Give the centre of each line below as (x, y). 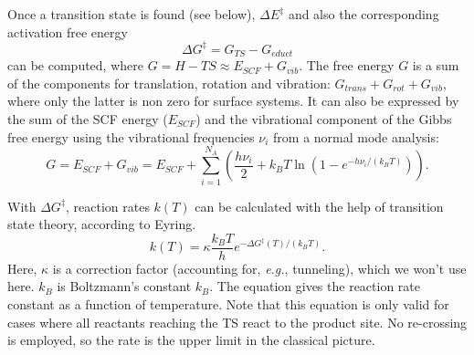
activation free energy (68, 31)
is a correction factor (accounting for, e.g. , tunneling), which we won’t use (259, 268)
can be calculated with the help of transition (319, 206)
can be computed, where (75, 65)
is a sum (436, 65)
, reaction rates (108, 206)
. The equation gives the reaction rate (315, 286)
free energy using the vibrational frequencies (131, 136)
